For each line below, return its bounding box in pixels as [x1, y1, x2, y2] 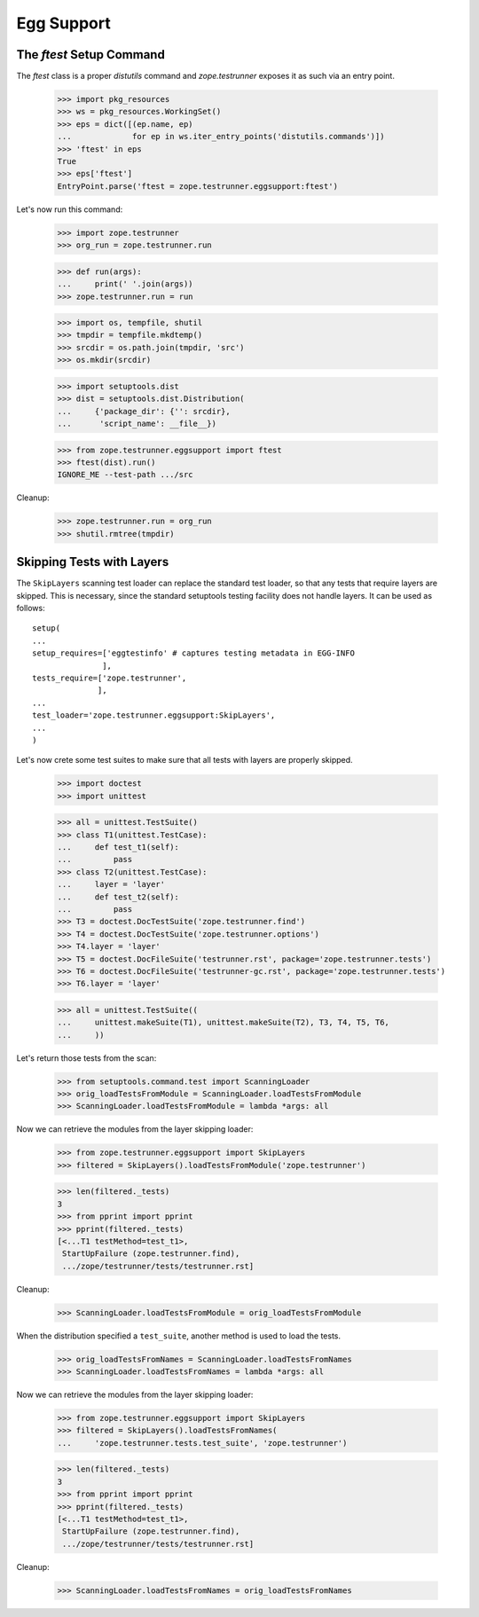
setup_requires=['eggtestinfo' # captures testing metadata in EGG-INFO [32, 648, 355, 658]
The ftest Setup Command [16, 47, 166, 62]
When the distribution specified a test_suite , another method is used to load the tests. [16, 1330, 342, 1341]
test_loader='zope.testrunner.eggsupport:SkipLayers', [32, 710, 276, 720]
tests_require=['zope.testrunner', [32, 672, 187, 683]
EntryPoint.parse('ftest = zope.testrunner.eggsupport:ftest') [57, 181, 339, 191]
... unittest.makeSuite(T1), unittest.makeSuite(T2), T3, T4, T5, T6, [57, 1017, 390, 1028]
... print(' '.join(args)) [57, 279, 194, 289]
